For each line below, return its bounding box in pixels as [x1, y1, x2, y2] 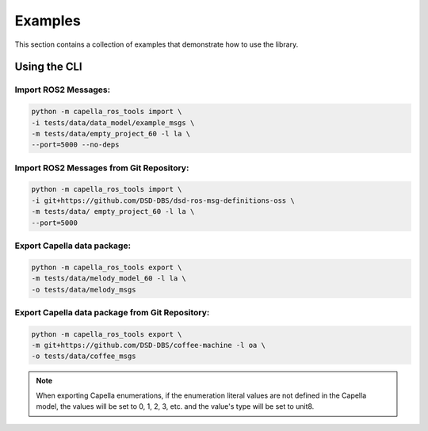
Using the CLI [14, 60, 82, 74]
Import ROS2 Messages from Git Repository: [14, 162, 189, 174]
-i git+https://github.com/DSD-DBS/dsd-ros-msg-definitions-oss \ [31, 196, 295, 205]
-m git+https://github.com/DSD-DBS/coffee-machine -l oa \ [31, 341, 266, 350]
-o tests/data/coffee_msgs [31, 352, 136, 360]
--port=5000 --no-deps [31, 140, 120, 150]
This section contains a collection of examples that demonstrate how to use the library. [14, 40, 299, 49]
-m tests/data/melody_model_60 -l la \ [31, 274, 186, 283]
